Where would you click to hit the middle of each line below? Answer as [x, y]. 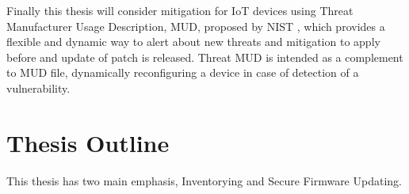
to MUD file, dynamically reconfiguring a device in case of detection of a [183, 72]
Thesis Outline [88, 142]
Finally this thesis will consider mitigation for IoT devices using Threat [180, 10]
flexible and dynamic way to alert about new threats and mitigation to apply [193, 42]
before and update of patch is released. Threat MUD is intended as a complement [205, 57]
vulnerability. [38, 87]
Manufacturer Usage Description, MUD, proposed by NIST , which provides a [196, 26]
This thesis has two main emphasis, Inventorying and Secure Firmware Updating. [204, 180]
